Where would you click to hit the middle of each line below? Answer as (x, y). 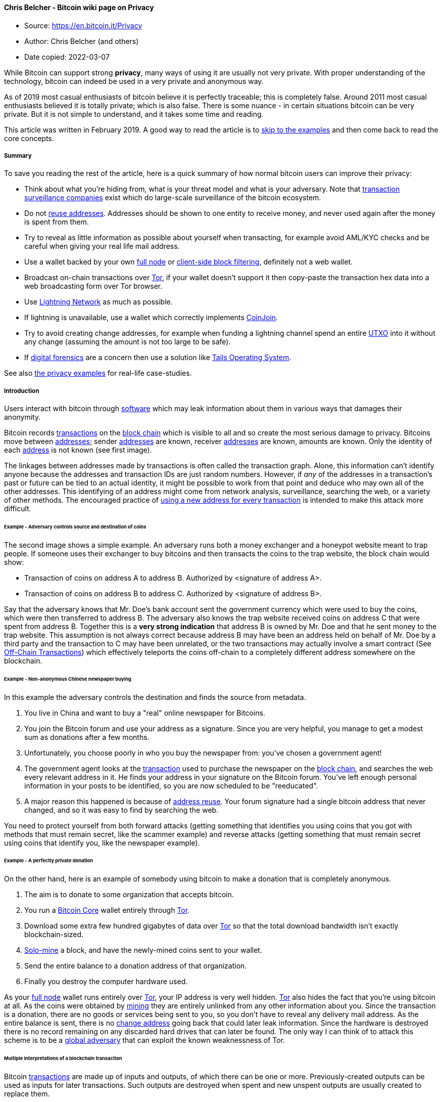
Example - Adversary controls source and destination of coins (75, 527)
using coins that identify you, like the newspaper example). (102, 843)
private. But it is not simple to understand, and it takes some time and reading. (134, 114)
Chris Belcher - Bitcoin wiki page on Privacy (79, 7)
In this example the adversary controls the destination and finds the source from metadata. (155, 697)
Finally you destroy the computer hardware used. (106, 982)
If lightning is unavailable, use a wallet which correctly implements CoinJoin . (151, 318)
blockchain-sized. (54, 935)
